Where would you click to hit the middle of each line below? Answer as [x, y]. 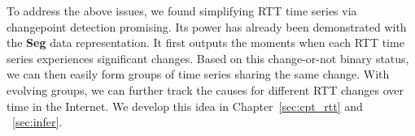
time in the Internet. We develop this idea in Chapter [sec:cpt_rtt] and [185, 106]
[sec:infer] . [37, 122]
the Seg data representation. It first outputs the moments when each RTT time [205, 42]
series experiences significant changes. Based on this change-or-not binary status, [208, 58]
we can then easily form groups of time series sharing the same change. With [198, 74]
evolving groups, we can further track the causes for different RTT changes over [205, 89]
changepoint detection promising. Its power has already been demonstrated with [207, 26]
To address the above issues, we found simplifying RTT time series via [182, 11]
